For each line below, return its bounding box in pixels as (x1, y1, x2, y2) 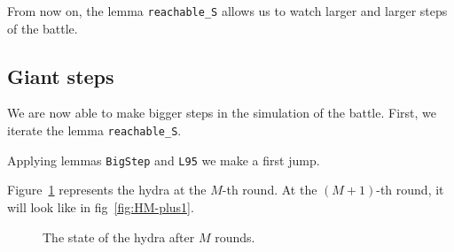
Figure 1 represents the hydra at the (7, 180, 207, 199)
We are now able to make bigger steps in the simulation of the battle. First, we (7, 103, 436, 122)
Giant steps (7, 62, 114, 89)
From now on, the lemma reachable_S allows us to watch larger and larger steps (7, 2, 448, 19)
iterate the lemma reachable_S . (7, 121, 182, 140)
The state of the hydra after (43, 227, 195, 246)
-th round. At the (222, 180, 317, 199)
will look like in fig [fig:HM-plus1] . (7, 197, 194, 216)
